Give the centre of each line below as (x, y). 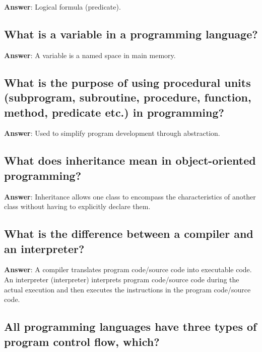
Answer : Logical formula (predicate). (62, 7)
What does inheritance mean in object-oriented (130, 160)
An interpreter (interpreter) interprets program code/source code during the (122, 279)
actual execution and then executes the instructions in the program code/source (127, 289)
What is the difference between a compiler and (129, 234)
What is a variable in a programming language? (131, 34)
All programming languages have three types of (130, 326)
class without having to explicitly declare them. (77, 206)
